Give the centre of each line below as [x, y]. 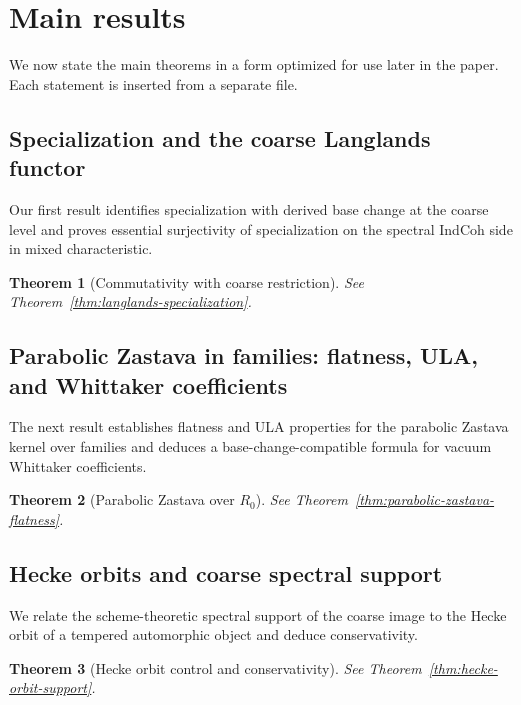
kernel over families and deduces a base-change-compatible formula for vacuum [250, 446]
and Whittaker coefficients [148, 384]
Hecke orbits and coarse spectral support [226, 572]
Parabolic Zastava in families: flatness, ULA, [244, 355]
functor [47, 167]
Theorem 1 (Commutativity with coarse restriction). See [186, 281]
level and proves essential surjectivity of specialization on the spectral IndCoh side [261, 228]
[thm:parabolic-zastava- [425, 499]
